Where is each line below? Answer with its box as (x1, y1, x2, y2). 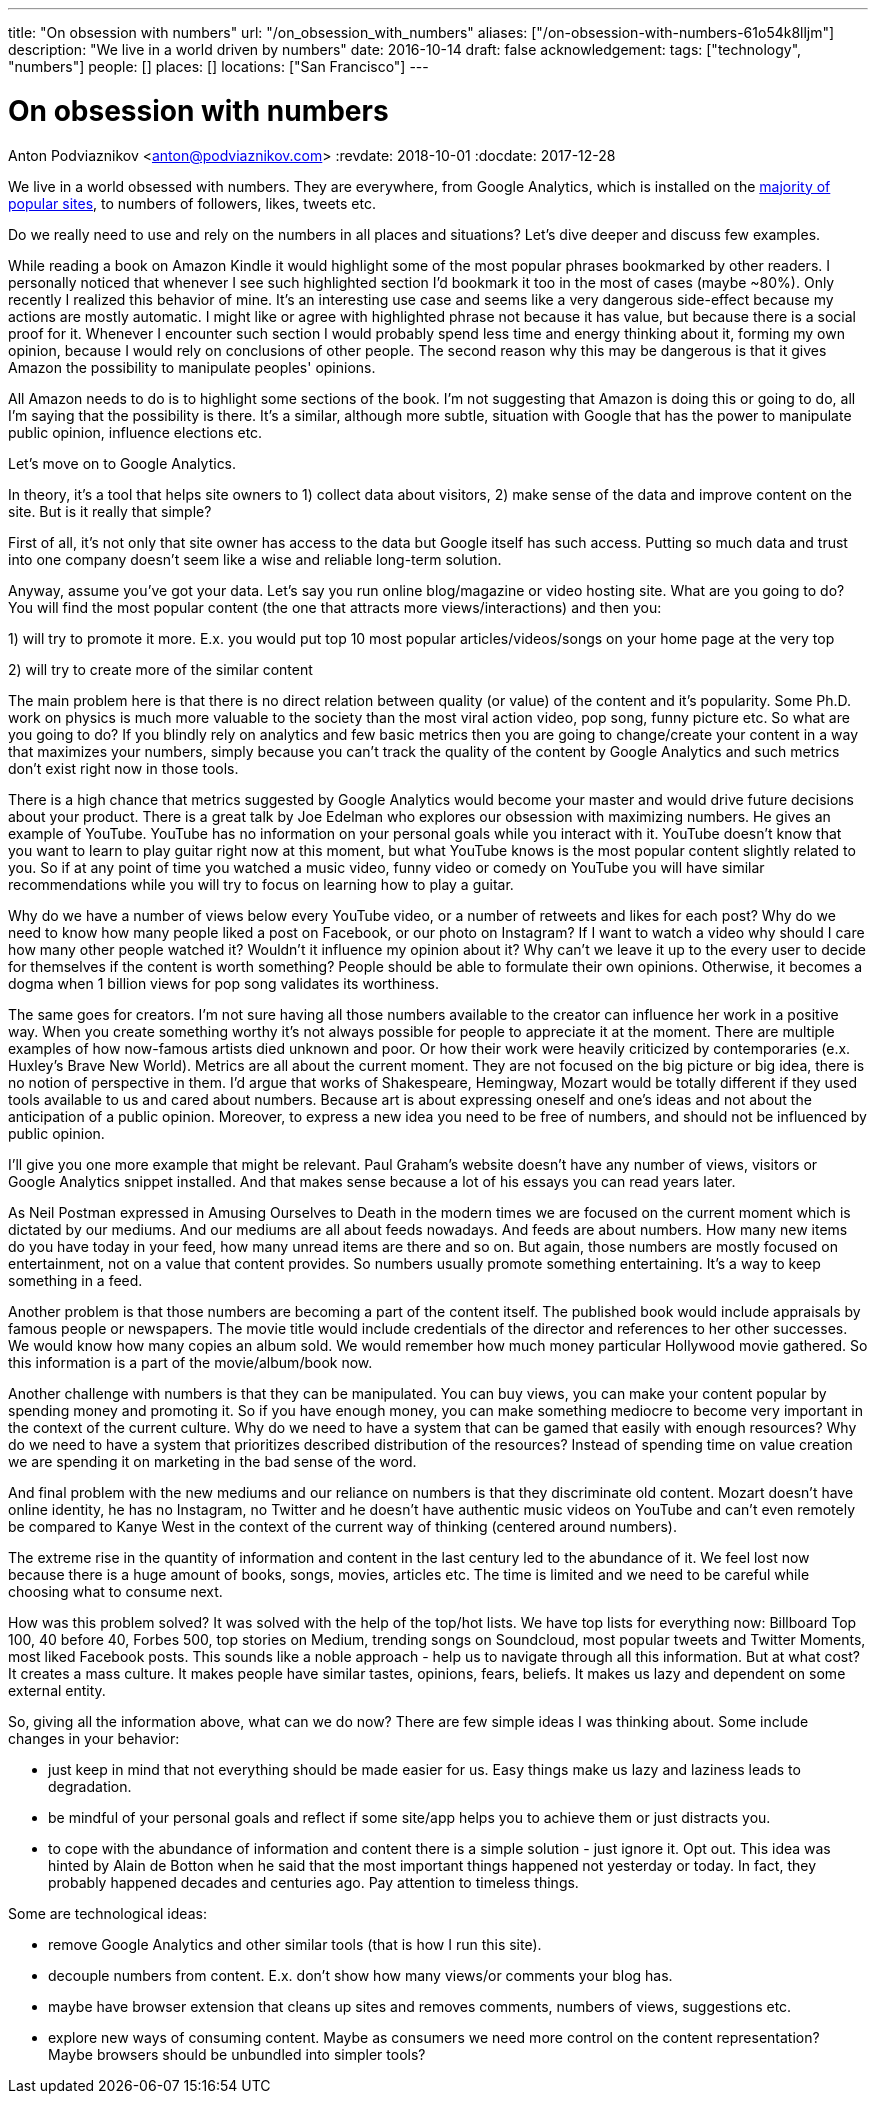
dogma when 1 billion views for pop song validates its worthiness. (8, 974, 440, 992)
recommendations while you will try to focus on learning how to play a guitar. (8, 875, 514, 893)
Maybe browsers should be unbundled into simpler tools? (48, 2045, 426, 2063)
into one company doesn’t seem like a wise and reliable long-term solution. (8, 550, 502, 568)
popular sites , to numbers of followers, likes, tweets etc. (8, 194, 376, 212)
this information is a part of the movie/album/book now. (8, 1353, 373, 1371)
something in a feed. (8, 1271, 143, 1289)
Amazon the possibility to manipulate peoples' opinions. (8, 358, 376, 376)
